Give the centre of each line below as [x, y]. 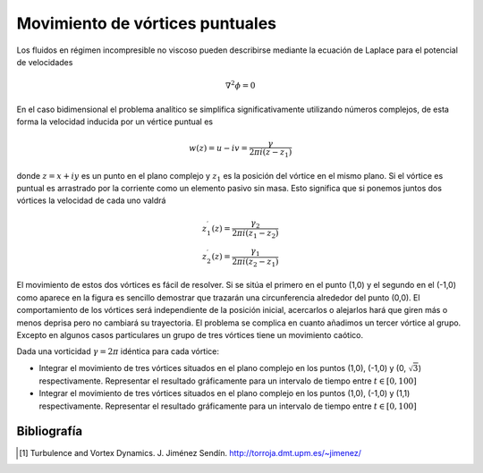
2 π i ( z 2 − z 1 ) [255, 262]
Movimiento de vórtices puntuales [147, 23]
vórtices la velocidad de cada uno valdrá [91, 200]
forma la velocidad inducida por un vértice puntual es [115, 122]
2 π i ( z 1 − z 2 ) [255, 234]
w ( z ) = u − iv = [219, 148]
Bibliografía [50, 431]
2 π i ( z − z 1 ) [271, 153]
